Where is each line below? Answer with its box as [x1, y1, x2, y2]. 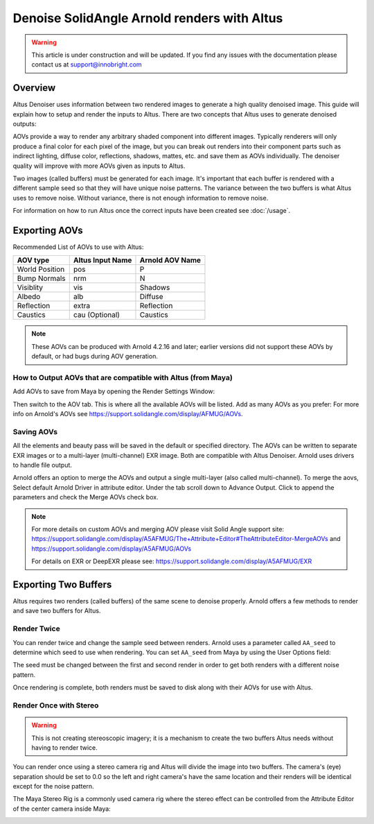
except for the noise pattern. [12, 782, 94, 791]
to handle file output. [12, 461, 73, 470]
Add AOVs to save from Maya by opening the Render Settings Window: [12, 387, 215, 395]
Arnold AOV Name [139, 255, 201, 265]
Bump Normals [17, 274, 66, 284]
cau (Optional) [73, 310, 121, 320]
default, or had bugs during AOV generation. [31, 352, 159, 361]
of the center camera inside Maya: [12, 805, 111, 813]
